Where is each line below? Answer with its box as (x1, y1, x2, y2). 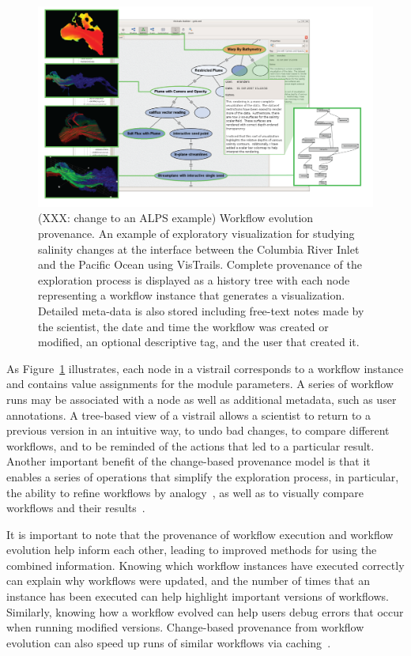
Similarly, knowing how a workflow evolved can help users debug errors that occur (6, 603, 404, 620)
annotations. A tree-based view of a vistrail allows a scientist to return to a (6, 406, 371, 423)
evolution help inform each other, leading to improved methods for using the (6, 541, 377, 558)
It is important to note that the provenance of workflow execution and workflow (6, 526, 394, 542)
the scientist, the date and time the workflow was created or (38, 318, 329, 334)
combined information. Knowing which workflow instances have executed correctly (6, 556, 405, 573)
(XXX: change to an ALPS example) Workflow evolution (38, 209, 314, 226)
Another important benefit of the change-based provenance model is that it (6, 453, 371, 469)
